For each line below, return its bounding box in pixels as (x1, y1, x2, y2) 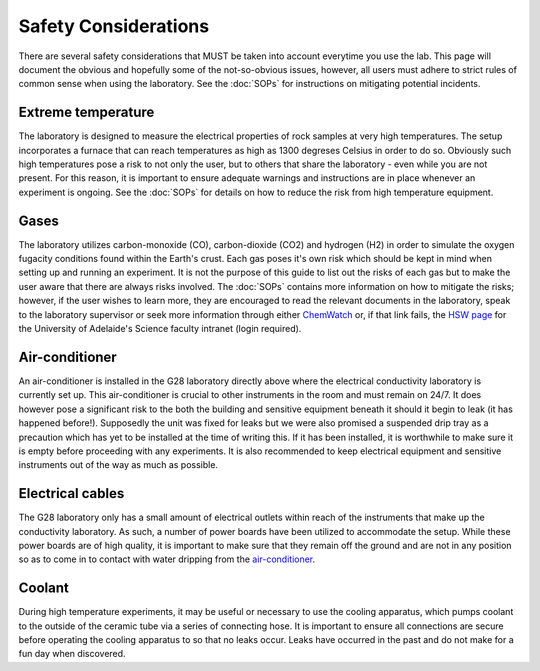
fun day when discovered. (18, 648, 126, 660)
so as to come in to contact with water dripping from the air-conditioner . (18, 553, 316, 565)
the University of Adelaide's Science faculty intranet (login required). (18, 323, 302, 335)
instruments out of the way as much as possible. (18, 459, 219, 471)
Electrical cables (18, 485, 125, 502)
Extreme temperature (18, 104, 155, 121)
